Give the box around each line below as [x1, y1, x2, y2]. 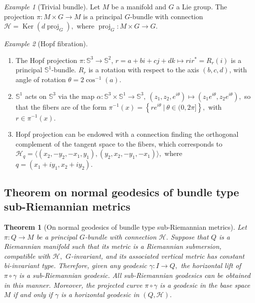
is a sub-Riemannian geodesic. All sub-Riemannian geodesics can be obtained [19, 270, 251, 280]
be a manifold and [111, 1, 167, 11]
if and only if [13, 289, 53, 300]
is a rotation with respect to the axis [88, 64, 199, 75]
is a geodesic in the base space [160, 279, 250, 290]
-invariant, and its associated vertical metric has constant [71, 250, 245, 261]
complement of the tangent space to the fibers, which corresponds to [15, 138, 222, 149]
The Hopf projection [15, 55, 77, 65]
